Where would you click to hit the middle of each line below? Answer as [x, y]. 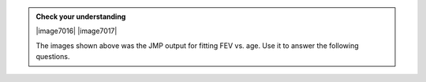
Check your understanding [81, 17]
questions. [53, 57]
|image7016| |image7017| [77, 31]
